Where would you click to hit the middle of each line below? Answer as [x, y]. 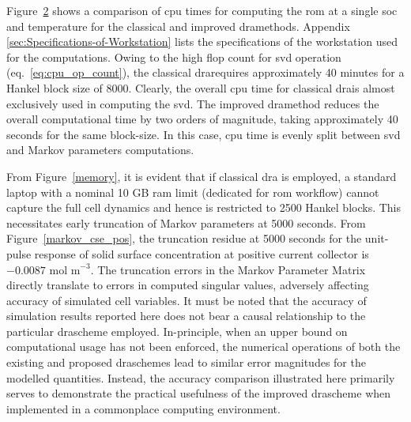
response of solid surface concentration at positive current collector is [202, 253]
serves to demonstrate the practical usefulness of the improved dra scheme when [199, 393]
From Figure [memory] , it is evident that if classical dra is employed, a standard [202, 176]
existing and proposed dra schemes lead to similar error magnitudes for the [186, 362]
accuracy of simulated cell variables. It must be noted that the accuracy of [187, 300]
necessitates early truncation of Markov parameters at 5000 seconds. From [186, 222]
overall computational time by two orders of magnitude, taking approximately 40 [202, 119]
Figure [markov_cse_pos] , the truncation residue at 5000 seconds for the [184, 238]
